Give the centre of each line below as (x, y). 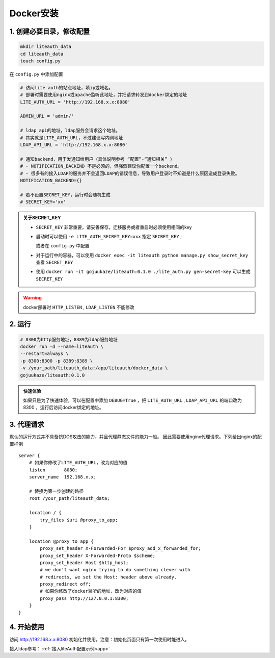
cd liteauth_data (42, 54)
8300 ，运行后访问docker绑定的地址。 (63, 408)
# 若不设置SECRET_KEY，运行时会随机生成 (65, 195)
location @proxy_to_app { (61, 541)
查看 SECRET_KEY (54, 262)
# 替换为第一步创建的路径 (56, 491)
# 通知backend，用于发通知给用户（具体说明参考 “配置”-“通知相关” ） (98, 159)
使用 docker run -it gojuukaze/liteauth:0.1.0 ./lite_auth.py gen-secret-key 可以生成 (143, 272)
